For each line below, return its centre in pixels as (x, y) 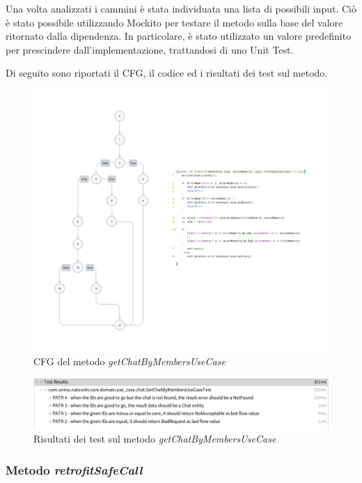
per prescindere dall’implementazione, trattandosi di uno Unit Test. (150, 49)
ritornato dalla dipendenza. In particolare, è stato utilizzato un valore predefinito (179, 36)
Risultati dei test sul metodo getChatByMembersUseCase (155, 439)
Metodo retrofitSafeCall (74, 469)
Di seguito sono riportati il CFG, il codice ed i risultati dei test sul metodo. (167, 73)
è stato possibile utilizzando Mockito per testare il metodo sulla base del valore (174, 22)
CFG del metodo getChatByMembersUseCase (129, 361)
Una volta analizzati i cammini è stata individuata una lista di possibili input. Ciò (181, 8)
